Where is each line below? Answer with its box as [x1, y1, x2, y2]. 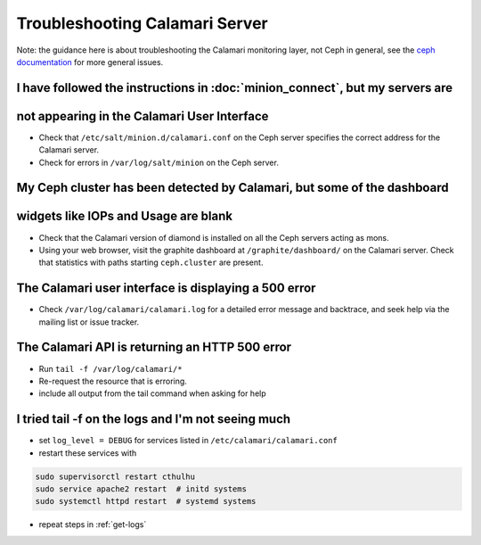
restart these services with [38, 447, 137, 458]
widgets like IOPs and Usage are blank [16, 209, 233, 224]
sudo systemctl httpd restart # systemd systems [35, 496, 257, 507]
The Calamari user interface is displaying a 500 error [16, 281, 316, 296]
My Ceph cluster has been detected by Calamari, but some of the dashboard [16, 180, 449, 195]
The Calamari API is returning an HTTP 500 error [16, 340, 292, 355]
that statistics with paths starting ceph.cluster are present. [38, 257, 264, 268]
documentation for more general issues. [16, 56, 164, 67]
